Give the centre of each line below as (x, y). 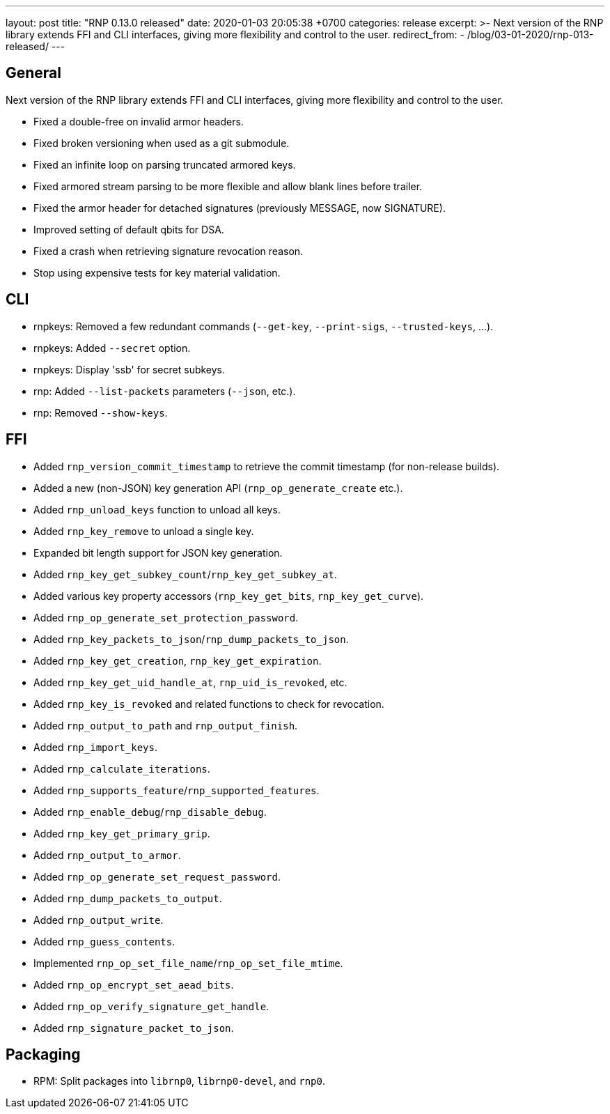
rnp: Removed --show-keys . (101, 412)
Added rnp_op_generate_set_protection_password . (166, 617)
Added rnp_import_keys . (95, 747)
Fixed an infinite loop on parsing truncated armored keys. (165, 164)
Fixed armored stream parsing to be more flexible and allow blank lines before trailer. (228, 186)
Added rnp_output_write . (99, 920)
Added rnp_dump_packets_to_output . (128, 898)
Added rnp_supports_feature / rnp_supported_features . (177, 790)
